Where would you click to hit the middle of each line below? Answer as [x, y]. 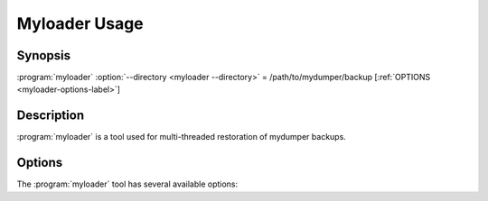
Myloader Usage [80, 23]
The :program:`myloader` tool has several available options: [127, 184]
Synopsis [44, 55]
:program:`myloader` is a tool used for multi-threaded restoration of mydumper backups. [182, 137]
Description [51, 116]
